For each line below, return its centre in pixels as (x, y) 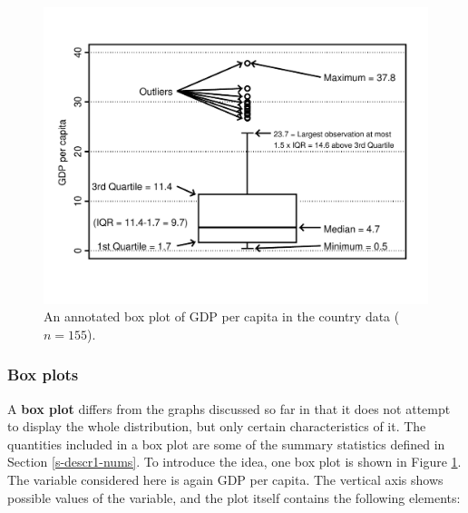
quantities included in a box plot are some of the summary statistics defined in (226, 444)
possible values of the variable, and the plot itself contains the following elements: (234, 497)
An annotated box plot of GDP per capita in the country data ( (222, 316)
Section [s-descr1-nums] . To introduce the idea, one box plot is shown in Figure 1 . (234, 462)
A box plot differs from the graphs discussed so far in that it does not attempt (229, 408)
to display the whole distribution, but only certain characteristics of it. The (217, 426)
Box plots (43, 375)
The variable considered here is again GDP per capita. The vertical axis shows (225, 480)
